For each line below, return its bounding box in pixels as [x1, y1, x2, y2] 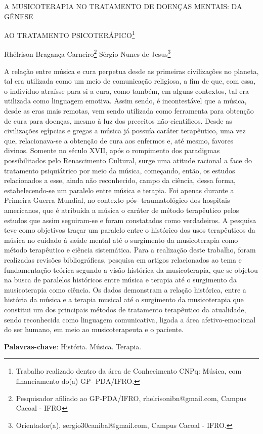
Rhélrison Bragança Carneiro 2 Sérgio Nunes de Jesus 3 [4, 47, 171, 59]
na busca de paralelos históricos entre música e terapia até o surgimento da [4, 274, 237, 285]
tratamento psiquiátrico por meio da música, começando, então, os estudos [4, 165, 235, 175]
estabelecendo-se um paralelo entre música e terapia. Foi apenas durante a [4, 185, 234, 195]
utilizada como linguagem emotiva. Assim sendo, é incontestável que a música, [4, 95, 247, 106]
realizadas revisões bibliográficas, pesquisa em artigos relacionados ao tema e [4, 254, 242, 265]
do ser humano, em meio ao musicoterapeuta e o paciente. [4, 324, 184, 335]
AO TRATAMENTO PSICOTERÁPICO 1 [4, 28, 135, 40]
